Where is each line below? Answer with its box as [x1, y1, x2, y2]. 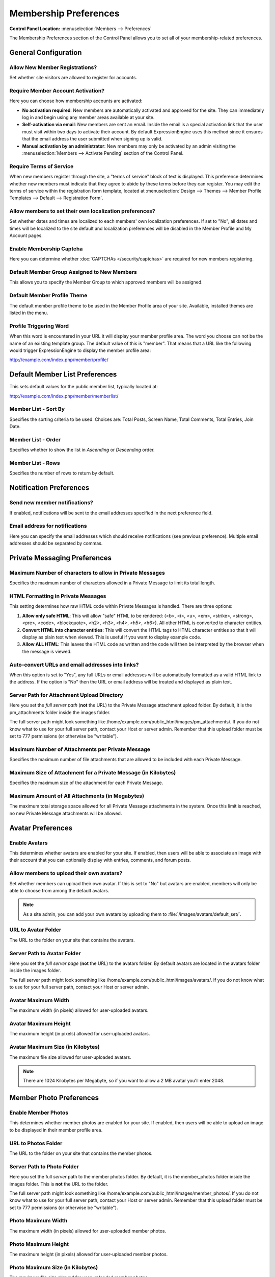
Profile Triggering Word [9, 322, 69, 329]
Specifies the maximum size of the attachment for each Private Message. [9, 779, 163, 786]
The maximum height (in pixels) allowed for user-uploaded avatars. [9, 1031, 150, 1037]
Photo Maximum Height [9, 1240, 69, 1247]
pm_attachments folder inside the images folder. [9, 709, 111, 715]
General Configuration [9, 48, 82, 57]
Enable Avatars [9, 839, 48, 846]
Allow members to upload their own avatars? [9, 870, 123, 877]
